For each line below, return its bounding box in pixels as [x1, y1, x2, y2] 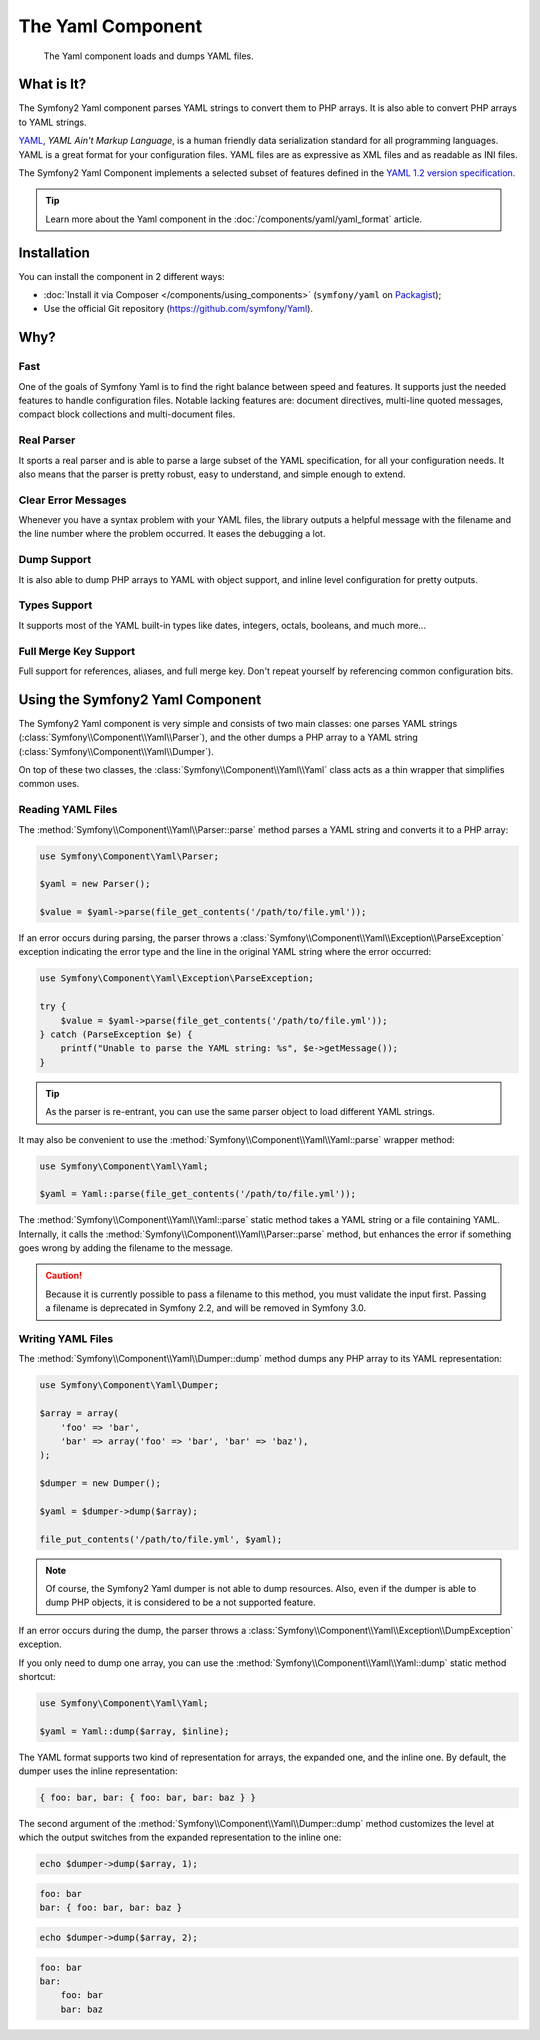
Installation [18, 244, 90, 261]
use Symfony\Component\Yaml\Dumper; [39, 1380, 220, 1391]
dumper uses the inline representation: [18, 1765, 178, 1777]
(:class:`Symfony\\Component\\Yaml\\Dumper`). [18, 745, 214, 757]
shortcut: [18, 1670, 56, 1682]
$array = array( [39, 1408, 120, 1419]
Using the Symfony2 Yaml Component [18, 691, 262, 708]
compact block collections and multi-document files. [18, 408, 236, 420]
